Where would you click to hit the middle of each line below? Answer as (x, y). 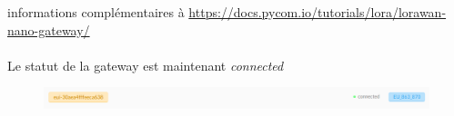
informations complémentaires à (96, 12)
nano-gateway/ (49, 29)
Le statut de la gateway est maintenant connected (146, 65)
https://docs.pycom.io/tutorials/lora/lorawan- (318, 12)
